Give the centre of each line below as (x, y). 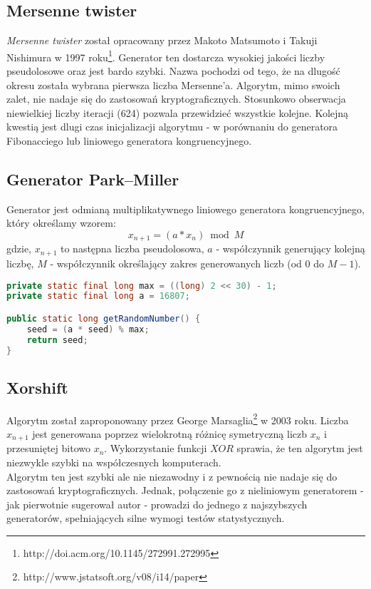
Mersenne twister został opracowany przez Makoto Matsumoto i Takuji (162, 40)
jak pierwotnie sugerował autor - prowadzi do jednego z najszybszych (157, 504)
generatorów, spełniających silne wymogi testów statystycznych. (146, 518)
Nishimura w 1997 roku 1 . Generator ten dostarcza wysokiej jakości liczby (166, 56)
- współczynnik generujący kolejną (291, 249)
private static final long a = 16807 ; (98, 296)
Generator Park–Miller (93, 179)
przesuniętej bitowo (48, 448)
